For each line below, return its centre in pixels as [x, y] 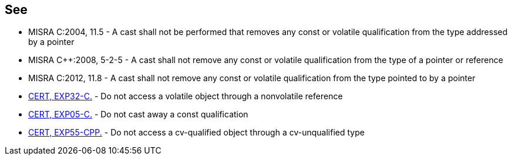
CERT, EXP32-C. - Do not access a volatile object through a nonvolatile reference [186, 96]
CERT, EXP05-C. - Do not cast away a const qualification [138, 114]
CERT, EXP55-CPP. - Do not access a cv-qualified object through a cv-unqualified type [196, 133]
